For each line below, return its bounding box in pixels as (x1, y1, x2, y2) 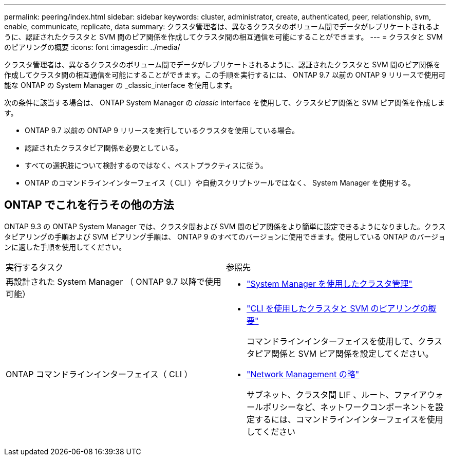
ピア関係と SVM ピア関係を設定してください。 (255, 348, 434, 359)
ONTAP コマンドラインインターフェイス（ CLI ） (6, 369, 193, 379)
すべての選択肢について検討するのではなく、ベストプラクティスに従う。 (25, 161, 268, 170)
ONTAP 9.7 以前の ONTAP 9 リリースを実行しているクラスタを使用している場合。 (25, 126, 299, 135)
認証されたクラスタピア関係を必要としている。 (25, 143, 183, 152)
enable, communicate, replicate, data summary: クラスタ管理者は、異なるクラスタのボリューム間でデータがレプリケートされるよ (4, 22, 440, 31)
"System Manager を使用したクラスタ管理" (247, 278, 413, 289)
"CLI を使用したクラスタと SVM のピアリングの (247, 303, 428, 314)
